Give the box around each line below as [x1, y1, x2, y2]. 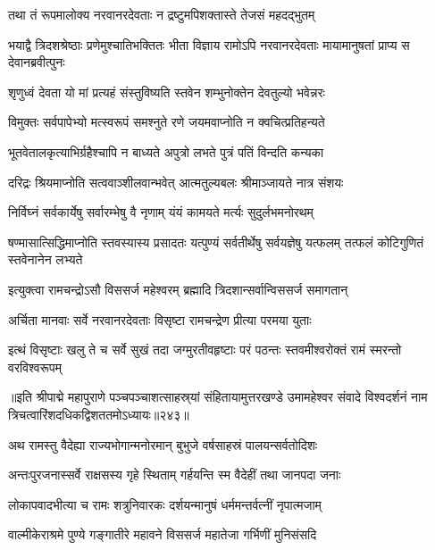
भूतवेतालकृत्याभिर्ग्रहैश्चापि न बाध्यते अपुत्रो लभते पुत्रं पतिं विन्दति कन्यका [8, 142, 324, 161]
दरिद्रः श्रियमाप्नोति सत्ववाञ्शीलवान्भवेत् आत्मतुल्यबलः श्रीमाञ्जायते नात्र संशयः [8, 172, 344, 191]
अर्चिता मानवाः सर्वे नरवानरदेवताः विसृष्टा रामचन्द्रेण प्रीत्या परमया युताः [8, 310, 312, 329]
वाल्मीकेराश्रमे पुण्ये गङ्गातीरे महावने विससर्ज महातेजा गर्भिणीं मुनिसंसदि [8, 525, 317, 544]
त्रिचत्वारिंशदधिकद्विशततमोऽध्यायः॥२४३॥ [8, 404, 189, 423]
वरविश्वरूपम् [8, 357, 62, 376]
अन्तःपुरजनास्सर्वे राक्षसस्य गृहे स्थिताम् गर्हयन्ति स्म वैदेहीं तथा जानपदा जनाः [8, 465, 341, 484]
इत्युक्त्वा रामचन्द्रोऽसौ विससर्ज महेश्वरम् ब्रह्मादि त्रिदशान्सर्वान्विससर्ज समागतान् [8, 279, 348, 298]
